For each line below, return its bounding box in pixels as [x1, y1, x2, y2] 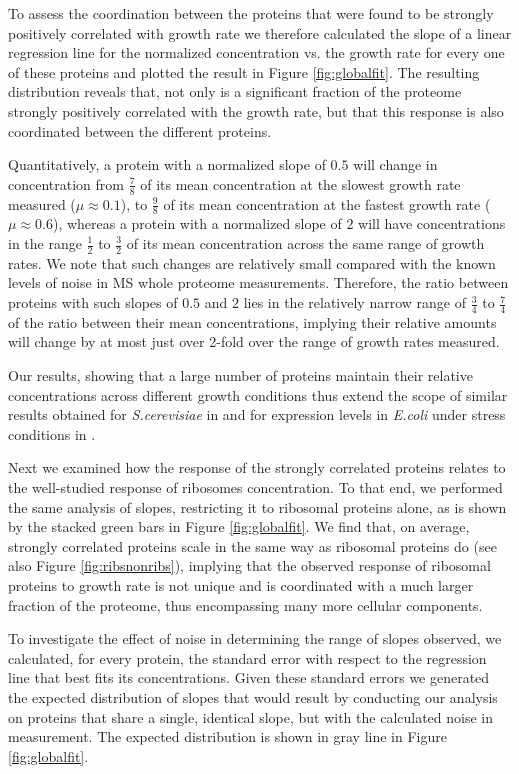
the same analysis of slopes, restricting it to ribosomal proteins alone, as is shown [8, 496, 507, 517]
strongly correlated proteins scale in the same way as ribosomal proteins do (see [8, 535, 497, 556]
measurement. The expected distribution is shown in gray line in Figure [8, 726, 447, 747]
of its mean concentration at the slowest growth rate [140, 173, 461, 194]
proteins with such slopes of [8, 292, 178, 313]
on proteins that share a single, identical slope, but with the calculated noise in [8, 706, 494, 727]
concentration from [8, 173, 124, 194]
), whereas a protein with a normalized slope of [52, 213, 342, 234]
